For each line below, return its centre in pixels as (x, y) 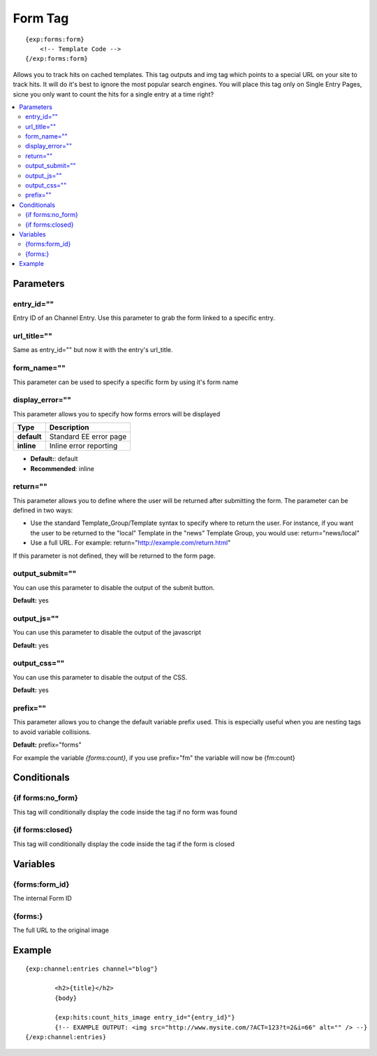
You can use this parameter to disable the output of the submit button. (114, 587)
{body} (66, 998)
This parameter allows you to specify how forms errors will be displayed (117, 414)
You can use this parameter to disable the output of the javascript (107, 633)
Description (69, 428)
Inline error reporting (83, 446)
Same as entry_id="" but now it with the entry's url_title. (93, 350)
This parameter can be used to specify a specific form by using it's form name (126, 382)
